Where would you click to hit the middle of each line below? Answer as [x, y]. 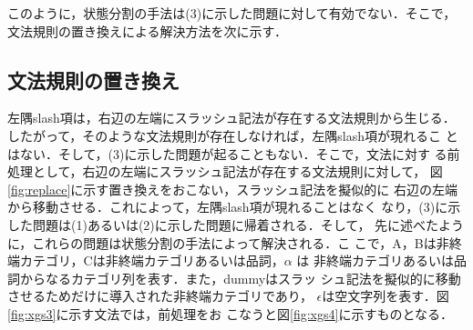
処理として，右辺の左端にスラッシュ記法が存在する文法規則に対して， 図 [225, 171]
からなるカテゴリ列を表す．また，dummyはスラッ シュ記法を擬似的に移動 [240, 278]
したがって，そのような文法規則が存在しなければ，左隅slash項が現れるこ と [233, 135]
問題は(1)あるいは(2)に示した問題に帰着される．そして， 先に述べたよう [248, 224]
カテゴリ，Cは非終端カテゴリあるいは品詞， [152, 260]
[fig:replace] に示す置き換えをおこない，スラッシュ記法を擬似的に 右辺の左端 [232, 189]
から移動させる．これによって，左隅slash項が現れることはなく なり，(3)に [228, 207]
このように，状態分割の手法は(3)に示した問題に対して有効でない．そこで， [232, 13]
